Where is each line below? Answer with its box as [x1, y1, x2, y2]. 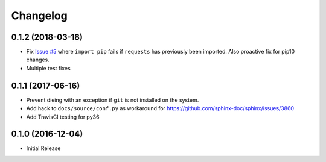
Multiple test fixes [26, 64, 71, 72]
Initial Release [26, 145, 61, 152]
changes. [26, 56, 50, 63]
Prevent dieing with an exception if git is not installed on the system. [26, 96, 199, 104]
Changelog [11, 9, 68, 22]
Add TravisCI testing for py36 [26, 113, 100, 120]
